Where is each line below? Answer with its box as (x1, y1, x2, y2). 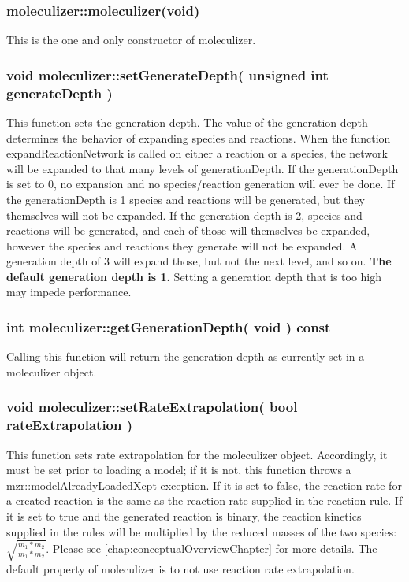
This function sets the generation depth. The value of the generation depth (6, 113, 368, 130)
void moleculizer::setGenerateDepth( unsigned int (6, 65, 329, 84)
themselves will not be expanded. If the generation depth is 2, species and (6, 206, 363, 223)
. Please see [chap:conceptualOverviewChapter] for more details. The (46, 539, 377, 556)
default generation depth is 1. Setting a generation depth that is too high (6, 268, 382, 284)
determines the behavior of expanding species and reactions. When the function (6, 129, 391, 146)
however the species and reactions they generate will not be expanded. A (6, 237, 358, 254)
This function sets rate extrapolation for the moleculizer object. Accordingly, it (6, 446, 388, 462)
